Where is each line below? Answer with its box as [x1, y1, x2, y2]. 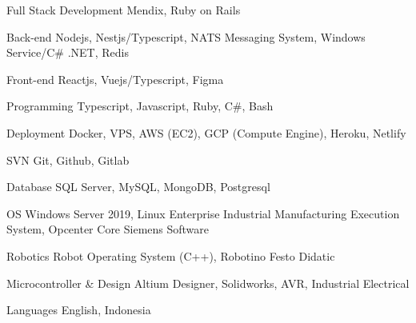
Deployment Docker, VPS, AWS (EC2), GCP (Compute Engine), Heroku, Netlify [6, 124, 406, 141]
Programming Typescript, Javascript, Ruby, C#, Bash [6, 98, 274, 114]
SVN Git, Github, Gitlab [6, 151, 130, 168]
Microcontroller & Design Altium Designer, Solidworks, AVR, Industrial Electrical [6, 274, 410, 291]
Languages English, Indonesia [6, 301, 151, 318]
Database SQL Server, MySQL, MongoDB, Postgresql [6, 178, 270, 195]
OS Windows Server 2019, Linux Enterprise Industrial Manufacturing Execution [6, 205, 400, 221]
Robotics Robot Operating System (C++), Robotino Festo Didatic [6, 247, 335, 264]
